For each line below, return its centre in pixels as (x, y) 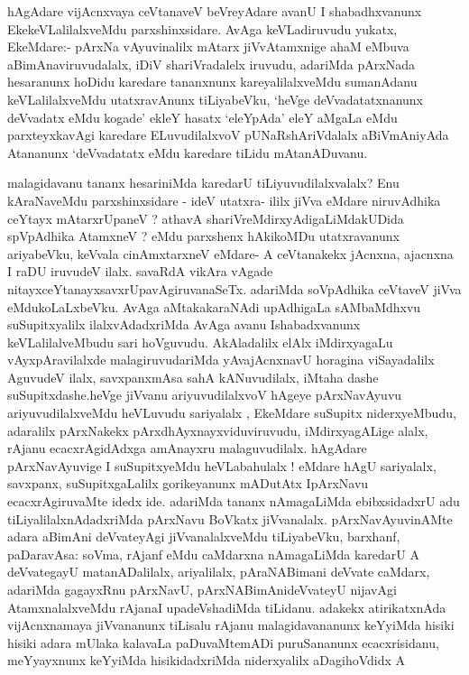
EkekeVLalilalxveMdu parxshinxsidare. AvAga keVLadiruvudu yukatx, (202, 28)
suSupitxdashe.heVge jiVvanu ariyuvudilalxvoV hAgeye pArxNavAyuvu (205, 395)
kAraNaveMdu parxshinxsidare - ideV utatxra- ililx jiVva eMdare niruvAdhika (224, 200)
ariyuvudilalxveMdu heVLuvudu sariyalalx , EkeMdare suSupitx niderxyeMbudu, (232, 413)
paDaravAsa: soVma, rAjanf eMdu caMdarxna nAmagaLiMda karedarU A (213, 554)
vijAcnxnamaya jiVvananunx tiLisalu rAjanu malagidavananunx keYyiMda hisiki (231, 625)
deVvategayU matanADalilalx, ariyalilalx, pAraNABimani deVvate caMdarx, (219, 572)
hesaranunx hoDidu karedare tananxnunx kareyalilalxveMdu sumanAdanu (212, 82)
